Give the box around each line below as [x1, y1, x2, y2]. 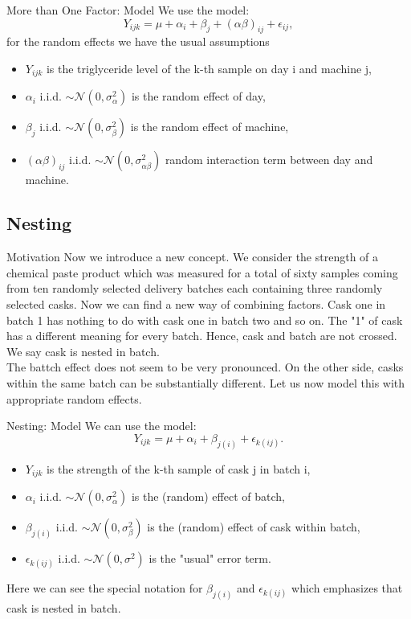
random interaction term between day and [165, 151, 373, 168]
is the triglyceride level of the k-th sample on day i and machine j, [46, 59, 372, 76]
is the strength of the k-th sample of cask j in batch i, [46, 460, 311, 477]
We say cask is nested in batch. [6, 342, 160, 359]
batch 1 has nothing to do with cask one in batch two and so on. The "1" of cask [6, 311, 403, 328]
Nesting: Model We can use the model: [6, 417, 197, 434]
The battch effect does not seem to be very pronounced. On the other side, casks [6, 359, 404, 375]
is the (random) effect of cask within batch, [147, 519, 360, 535]
